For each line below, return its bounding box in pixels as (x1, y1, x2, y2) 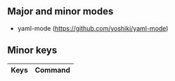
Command (34, 65, 70, 75)
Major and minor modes (7, 6, 114, 17)
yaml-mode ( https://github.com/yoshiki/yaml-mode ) (17, 24, 169, 32)
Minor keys (7, 45, 58, 57)
